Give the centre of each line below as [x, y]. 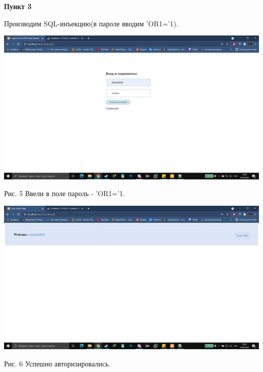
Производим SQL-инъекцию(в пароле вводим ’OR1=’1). [91, 23]
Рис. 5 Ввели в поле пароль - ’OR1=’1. [65, 193]
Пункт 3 [18, 6]
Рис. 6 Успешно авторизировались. [57, 363]
